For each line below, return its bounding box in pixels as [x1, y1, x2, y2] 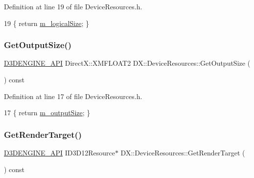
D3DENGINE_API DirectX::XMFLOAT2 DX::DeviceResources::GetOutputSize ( [4, 58, 251, 68]
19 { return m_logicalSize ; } [4, 18, 89, 28]
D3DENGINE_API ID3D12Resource [4, 148, 115, 157]
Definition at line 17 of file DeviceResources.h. [4, 91, 142, 101]
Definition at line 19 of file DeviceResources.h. [4, 1, 142, 11]
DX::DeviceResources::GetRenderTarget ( [120, 148, 245, 157]
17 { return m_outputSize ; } [4, 107, 91, 118]
